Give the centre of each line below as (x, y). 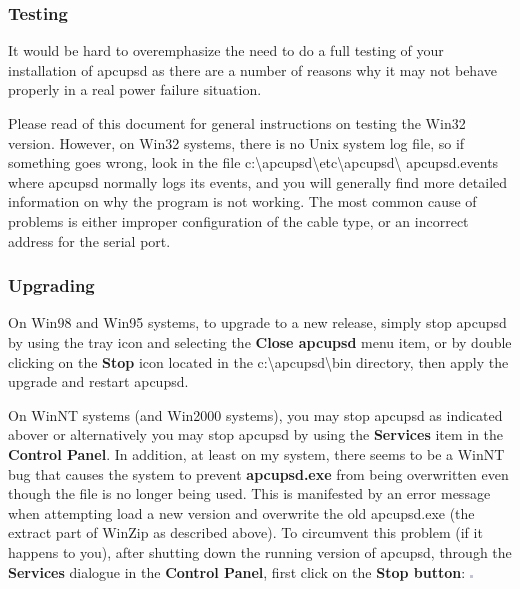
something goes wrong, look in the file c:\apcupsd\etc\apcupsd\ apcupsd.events (253, 162)
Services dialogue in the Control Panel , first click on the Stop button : (237, 571)
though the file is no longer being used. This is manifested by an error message (249, 493)
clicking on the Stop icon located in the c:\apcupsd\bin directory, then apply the (258, 361)
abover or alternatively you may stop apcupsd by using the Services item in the (256, 434)
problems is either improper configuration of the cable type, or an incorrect (238, 220)
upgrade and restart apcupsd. (98, 381)
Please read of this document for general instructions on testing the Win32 (237, 123)
